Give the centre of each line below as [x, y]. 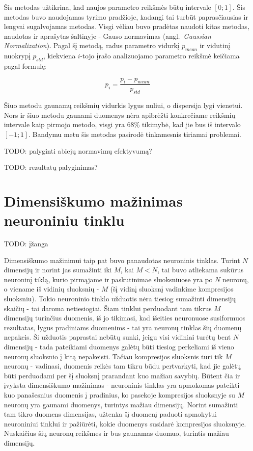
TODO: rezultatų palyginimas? [51, 167]
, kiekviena [59, 56]
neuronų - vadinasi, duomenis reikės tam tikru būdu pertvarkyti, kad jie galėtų [123, 366]
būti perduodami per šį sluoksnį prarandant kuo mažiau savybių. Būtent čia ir [122, 375]
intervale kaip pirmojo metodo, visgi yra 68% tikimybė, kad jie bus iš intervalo [122, 124]
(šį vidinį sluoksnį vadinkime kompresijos [172, 289]
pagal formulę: [26, 66]
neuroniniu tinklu [64, 220]
